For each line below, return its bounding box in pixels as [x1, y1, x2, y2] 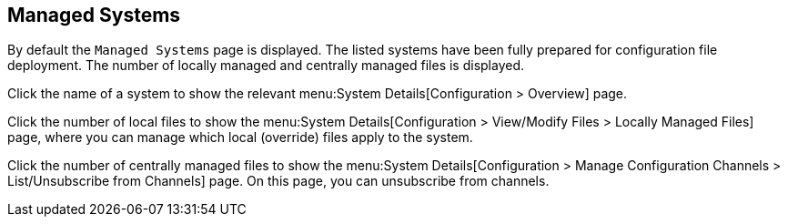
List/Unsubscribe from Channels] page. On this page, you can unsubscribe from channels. [7, 173, 550, 189]
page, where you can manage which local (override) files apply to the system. [7, 129, 473, 146]
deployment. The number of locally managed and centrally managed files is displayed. [7, 57, 525, 74]
